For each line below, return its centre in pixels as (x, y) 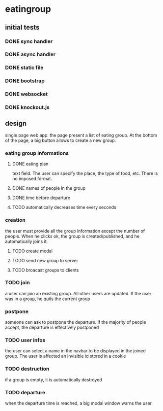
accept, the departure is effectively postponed (52, 327)
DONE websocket (27, 94)
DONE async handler (30, 54)
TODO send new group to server (45, 260)
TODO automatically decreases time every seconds (64, 207)
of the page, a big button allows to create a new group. (61, 140)
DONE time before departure (41, 198)
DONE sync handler (29, 41)
